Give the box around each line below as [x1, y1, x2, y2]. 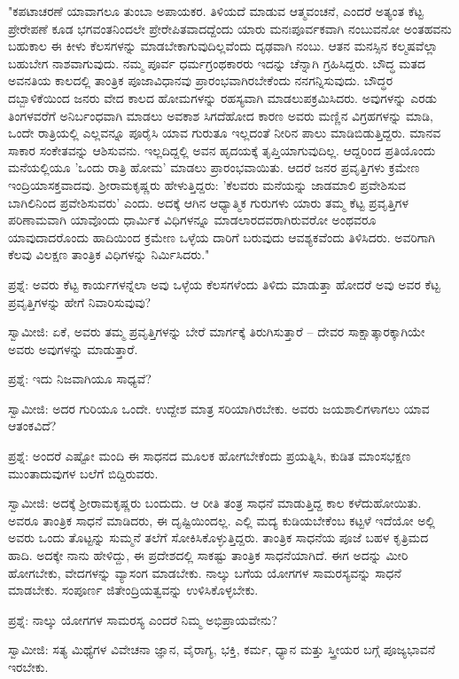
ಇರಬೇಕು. [8, 658, 49, 675]
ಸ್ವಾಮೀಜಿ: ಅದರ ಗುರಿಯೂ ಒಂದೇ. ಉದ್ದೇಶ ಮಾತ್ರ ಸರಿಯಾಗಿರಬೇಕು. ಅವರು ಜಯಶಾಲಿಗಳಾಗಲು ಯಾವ [8, 399, 430, 417]
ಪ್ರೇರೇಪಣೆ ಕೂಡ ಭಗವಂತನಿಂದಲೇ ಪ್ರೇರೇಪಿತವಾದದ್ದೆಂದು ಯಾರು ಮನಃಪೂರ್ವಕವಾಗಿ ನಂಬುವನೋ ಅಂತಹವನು [8, 19, 452, 37]
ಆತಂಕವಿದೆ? [8, 416, 57, 435]
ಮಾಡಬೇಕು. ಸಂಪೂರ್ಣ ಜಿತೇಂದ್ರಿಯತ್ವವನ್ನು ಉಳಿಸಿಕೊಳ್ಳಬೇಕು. [8, 580, 259, 599]
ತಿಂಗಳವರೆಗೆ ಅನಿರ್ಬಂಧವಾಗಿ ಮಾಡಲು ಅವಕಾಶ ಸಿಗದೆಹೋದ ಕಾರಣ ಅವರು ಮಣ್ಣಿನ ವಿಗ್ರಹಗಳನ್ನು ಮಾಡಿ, [8, 106, 433, 124]
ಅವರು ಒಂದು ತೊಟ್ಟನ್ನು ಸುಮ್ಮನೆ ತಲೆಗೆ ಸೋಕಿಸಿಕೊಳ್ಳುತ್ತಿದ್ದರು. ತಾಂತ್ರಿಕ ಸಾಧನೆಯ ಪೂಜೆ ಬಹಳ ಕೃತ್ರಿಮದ [8, 528, 429, 547]
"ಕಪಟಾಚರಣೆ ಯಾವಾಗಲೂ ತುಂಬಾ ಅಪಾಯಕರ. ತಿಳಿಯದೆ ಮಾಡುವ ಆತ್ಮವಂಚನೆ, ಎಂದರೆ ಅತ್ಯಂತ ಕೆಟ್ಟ [8, 2, 424, 20]
